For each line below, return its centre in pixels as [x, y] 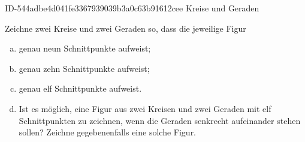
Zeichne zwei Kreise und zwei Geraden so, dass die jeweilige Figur [126, 28]
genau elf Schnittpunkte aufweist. [80, 88]
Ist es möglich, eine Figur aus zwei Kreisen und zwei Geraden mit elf [145, 108]
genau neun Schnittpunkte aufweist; [85, 48]
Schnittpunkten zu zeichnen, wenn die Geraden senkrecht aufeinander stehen [160, 120]
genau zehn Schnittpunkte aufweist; [84, 68]
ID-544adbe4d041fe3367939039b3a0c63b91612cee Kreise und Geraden [132, 8]
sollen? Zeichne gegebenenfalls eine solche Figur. [108, 132]
